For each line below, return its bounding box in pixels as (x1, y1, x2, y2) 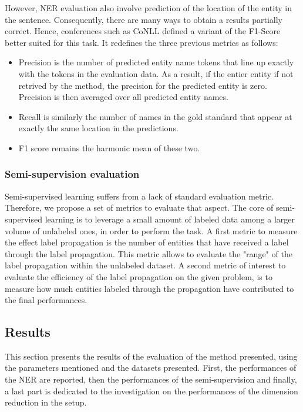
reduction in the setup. (5, 396, 87, 408)
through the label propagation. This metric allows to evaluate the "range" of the (5, 247, 292, 260)
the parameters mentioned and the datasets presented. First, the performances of (5, 361, 297, 374)
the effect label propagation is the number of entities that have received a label (5, 236, 289, 248)
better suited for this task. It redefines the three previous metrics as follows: (5, 36, 278, 48)
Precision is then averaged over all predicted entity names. (18, 91, 228, 103)
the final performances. (5, 294, 87, 306)
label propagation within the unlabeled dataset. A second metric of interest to (5, 259, 286, 271)
